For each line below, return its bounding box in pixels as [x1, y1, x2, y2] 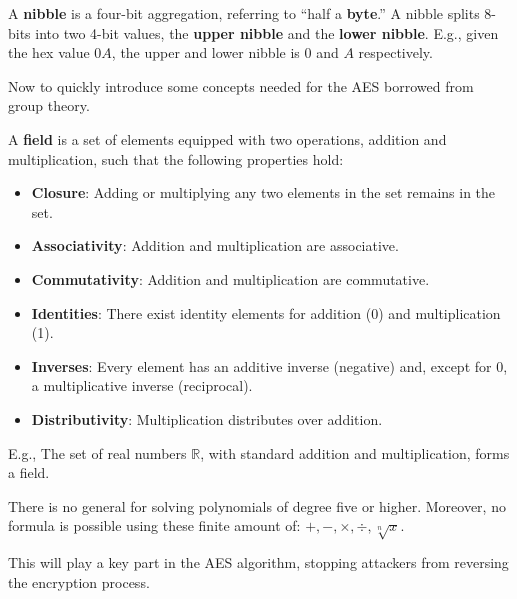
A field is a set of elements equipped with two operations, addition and [8, 128, 447, 149]
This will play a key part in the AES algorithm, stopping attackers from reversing [8, 552, 509, 573]
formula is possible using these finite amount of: [8, 515, 301, 536]
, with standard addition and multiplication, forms [200, 442, 510, 463]
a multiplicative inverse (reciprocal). [31, 375, 253, 396]
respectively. [358, 42, 433, 63]
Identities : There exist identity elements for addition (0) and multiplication [31, 302, 501, 323]
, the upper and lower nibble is [111, 42, 300, 63]
